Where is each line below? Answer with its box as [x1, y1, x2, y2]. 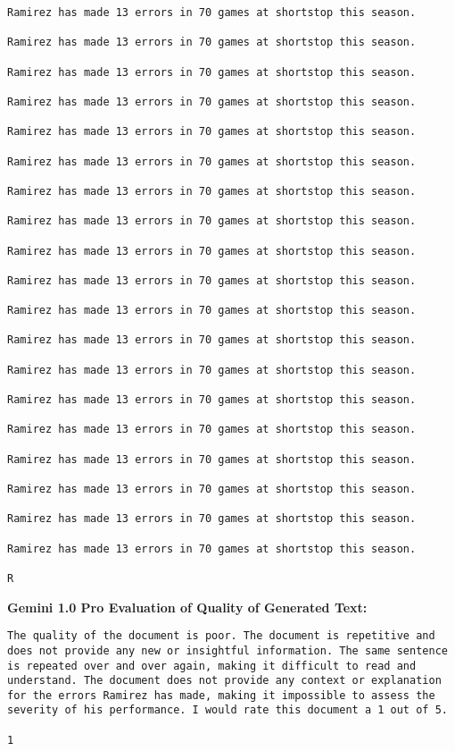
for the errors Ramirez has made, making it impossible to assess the [7, 688, 435, 702]
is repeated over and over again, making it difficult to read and [7, 659, 417, 672]
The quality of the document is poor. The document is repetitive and [7, 629, 435, 643]
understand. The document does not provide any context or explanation [7, 674, 442, 688]
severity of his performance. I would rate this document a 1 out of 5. [7, 704, 448, 717]
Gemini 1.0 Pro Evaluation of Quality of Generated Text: [7, 597, 368, 616]
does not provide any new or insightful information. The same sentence [7, 644, 448, 657]
